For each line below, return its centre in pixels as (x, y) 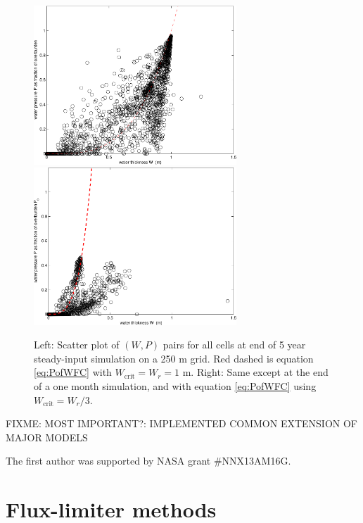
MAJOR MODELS (47, 437)
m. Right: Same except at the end (255, 372)
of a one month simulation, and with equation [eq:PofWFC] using (175, 385)
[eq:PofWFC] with (73, 372)
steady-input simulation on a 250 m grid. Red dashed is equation (174, 358)
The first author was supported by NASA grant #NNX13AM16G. (148, 461)
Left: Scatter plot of (77, 345)
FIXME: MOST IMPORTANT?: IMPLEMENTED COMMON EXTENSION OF (181, 423)
